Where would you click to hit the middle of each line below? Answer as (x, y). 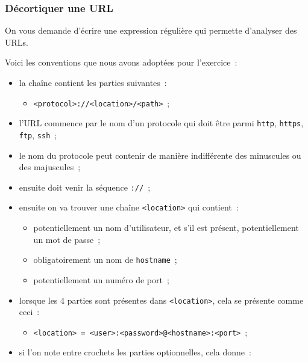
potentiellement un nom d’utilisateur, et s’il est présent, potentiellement (166, 228)
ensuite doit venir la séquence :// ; (85, 187)
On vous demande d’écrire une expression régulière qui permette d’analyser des (151, 30)
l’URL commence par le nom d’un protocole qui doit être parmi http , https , (161, 123)
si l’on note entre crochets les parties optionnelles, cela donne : (135, 352)
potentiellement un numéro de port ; (101, 279)
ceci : (29, 312)
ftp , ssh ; (38, 134)
